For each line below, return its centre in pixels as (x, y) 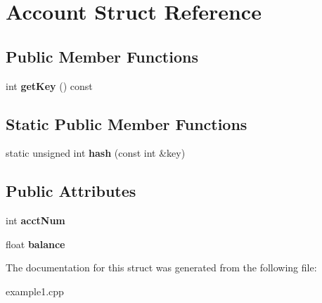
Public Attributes (71, 191)
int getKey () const (49, 85)
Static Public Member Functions (127, 123)
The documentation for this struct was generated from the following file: (161, 267)
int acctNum (36, 220)
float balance (36, 244)
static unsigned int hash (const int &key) (96, 153)
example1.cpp (35, 291)
